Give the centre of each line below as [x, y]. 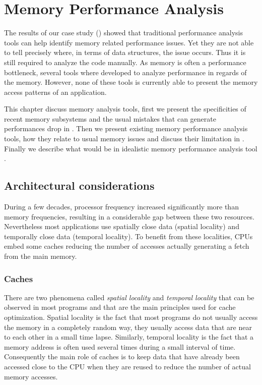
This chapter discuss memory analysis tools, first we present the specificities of [125, 109]
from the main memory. [41, 256]
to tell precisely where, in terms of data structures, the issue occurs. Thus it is [125, 52]
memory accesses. [31, 376]
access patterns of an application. [55, 92]
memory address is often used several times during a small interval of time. [120, 346]
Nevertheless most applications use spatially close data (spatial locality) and [122, 226]
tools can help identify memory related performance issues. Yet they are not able [129, 42]
